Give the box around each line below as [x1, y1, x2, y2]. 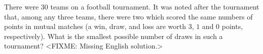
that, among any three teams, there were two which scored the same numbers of [4, 11, 253, 21]
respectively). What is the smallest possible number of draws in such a [4, 30, 223, 41]
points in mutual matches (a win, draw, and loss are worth [4, 21, 186, 31]
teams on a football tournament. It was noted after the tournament [50, 1, 259, 11]
